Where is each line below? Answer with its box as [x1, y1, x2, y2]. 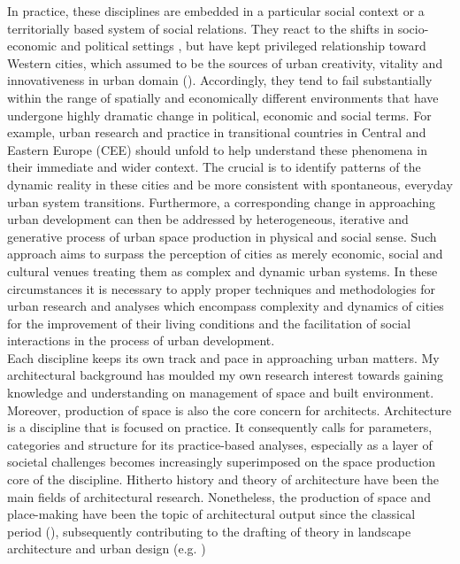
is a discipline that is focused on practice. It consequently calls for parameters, [7, 418, 433, 437]
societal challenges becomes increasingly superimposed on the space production [7, 452, 436, 471]
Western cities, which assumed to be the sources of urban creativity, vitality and [7, 53, 443, 72]
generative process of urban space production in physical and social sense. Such [7, 227, 437, 245]
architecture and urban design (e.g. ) [7, 539, 206, 558]
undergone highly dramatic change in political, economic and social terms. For [7, 105, 432, 124]
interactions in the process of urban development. [7, 331, 275, 350]
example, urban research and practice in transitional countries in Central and [7, 123, 426, 142]
